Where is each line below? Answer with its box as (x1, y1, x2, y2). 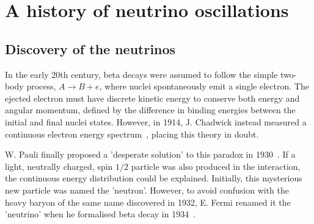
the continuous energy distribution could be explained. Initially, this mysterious (5, 172, 302, 184)
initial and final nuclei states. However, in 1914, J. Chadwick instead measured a (5, 115, 307, 128)
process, (26, 80, 56, 93)
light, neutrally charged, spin (5, 159, 113, 172)
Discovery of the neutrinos (5, 39, 176, 58)
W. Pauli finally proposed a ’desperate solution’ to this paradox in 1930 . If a (5, 148, 296, 161)
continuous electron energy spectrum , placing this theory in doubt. (5, 127, 259, 140)
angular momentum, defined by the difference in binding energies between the (5, 103, 296, 116)
